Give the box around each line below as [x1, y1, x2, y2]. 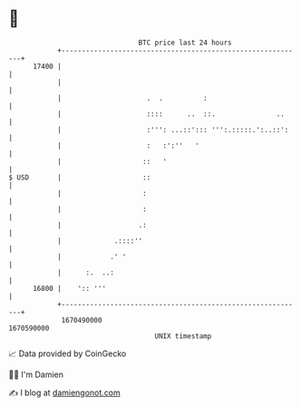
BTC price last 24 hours [138, 38, 232, 47]
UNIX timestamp [154, 331, 212, 341]
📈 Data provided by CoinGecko [8, 348, 127, 359]
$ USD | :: [8, 172, 151, 182]
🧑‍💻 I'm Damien [8, 369, 64, 380]
